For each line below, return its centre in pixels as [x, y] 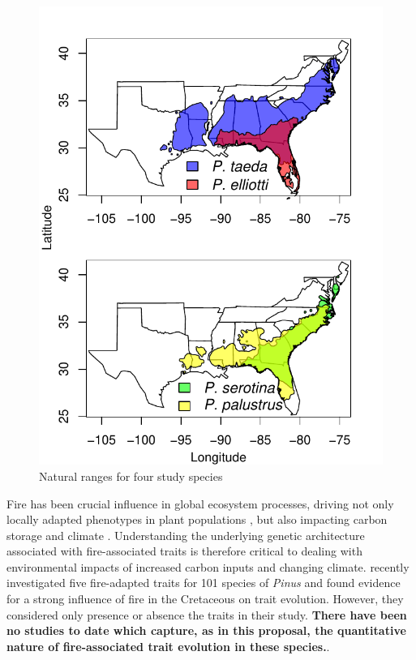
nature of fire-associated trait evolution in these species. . [168, 646]
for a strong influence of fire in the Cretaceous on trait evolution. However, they [205, 599]
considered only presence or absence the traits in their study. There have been [207, 614]
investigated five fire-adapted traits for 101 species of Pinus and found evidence [204, 583]
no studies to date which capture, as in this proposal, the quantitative [206, 630]
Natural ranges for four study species [131, 476]
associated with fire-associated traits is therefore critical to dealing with [184, 551]
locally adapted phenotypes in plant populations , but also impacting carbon [197, 519]
